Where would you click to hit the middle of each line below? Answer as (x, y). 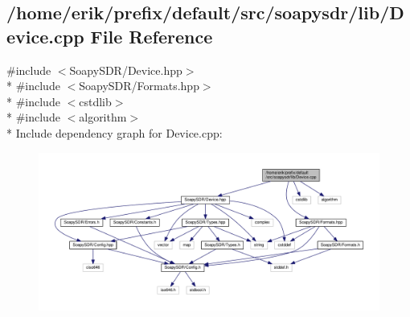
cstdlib (95, 101)
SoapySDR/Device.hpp (126, 70)
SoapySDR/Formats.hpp (139, 86)
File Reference (152, 36)
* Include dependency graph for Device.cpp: (115, 132)
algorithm (103, 117)
